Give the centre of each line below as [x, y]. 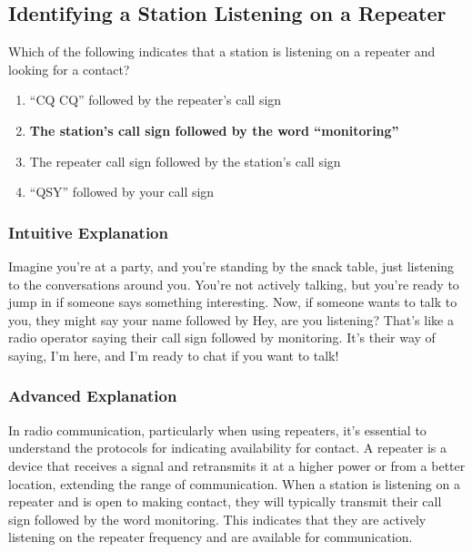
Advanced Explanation [93, 396]
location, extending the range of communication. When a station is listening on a [234, 483]
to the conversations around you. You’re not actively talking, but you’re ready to [234, 284]
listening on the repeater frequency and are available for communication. [211, 537]
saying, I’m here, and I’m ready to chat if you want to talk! [174, 355]
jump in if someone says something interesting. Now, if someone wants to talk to [233, 302]
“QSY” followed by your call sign [122, 192]
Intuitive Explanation [88, 232]
